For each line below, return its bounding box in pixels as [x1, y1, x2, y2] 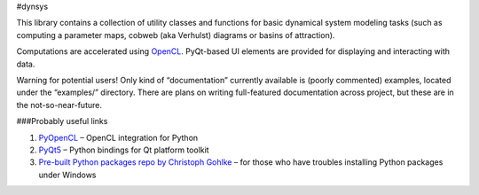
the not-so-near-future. [16, 99, 102, 110]
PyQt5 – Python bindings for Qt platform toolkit [38, 144, 209, 155]
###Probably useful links [16, 116, 108, 127]
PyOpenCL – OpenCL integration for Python [38, 132, 199, 143]
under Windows [38, 169, 97, 180]
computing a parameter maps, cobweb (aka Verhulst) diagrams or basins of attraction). [16, 29, 335, 40]
